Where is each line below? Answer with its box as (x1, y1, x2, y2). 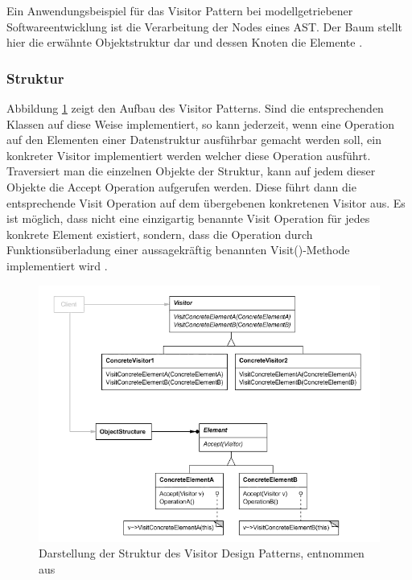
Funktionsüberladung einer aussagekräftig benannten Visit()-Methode (6, 241, 350, 258)
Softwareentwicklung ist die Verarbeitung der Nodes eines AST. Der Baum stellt (6, 18, 403, 35)
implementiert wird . (6, 257, 108, 274)
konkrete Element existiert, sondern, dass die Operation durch (6, 225, 313, 242)
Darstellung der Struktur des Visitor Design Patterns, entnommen (39, 545, 365, 561)
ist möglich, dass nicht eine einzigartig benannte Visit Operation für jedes (6, 210, 370, 227)
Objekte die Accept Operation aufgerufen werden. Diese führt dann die (6, 178, 356, 195)
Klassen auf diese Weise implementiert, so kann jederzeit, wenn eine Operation (6, 115, 394, 132)
